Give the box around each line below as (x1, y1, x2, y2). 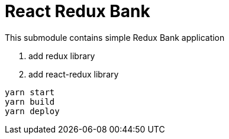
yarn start (5, 87, 55, 97)
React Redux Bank (5, 1, 150, 21)
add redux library (28, 50, 95, 61)
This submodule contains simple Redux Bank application (5, 32, 225, 43)
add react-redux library (28, 69, 119, 79)
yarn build (5, 96, 55, 106)
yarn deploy (5, 106, 60, 116)
